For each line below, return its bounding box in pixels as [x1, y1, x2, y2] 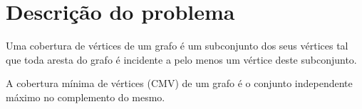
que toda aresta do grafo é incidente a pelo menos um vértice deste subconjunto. [6, 52, 357, 67]
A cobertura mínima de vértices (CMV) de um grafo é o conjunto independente [6, 76, 353, 91]
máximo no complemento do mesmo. [6, 89, 165, 104]
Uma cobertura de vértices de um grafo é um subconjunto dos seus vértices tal [6, 38, 348, 53]
